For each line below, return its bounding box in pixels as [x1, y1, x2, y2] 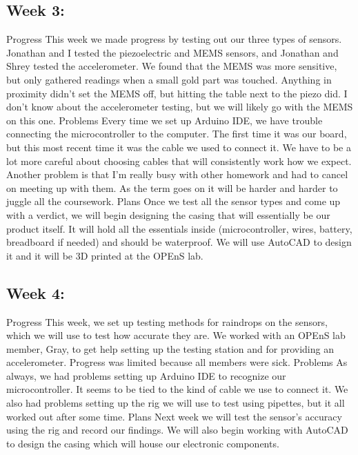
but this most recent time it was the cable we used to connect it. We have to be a [6, 139, 351, 154]
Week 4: [6, 282, 65, 303]
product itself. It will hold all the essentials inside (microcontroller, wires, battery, [6, 221, 352, 235]
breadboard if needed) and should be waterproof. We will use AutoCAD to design [6, 235, 352, 249]
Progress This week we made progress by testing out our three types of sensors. [6, 32, 342, 46]
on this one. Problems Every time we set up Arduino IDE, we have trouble [6, 113, 323, 127]
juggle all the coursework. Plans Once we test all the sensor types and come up [6, 194, 341, 209]
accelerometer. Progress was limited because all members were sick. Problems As [6, 355, 348, 369]
